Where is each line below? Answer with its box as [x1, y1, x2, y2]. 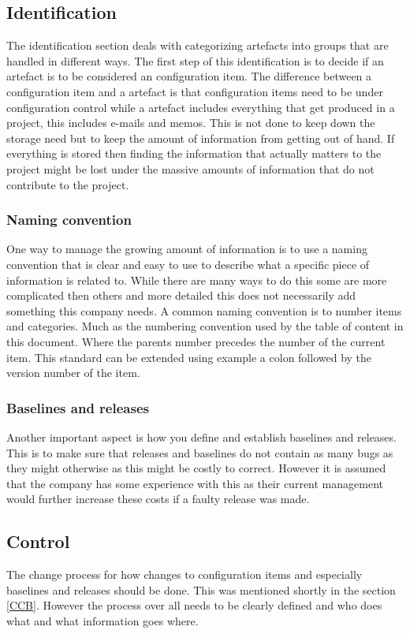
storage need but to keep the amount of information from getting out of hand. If [6, 129, 395, 146]
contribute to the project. [6, 176, 129, 192]
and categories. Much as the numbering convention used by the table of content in [6, 318, 404, 334]
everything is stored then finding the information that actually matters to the [6, 145, 382, 162]
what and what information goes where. [6, 612, 199, 628]
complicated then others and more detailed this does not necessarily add [6, 287, 356, 304]
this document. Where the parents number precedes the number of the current [6, 333, 386, 349]
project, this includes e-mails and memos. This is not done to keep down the [6, 114, 375, 131]
